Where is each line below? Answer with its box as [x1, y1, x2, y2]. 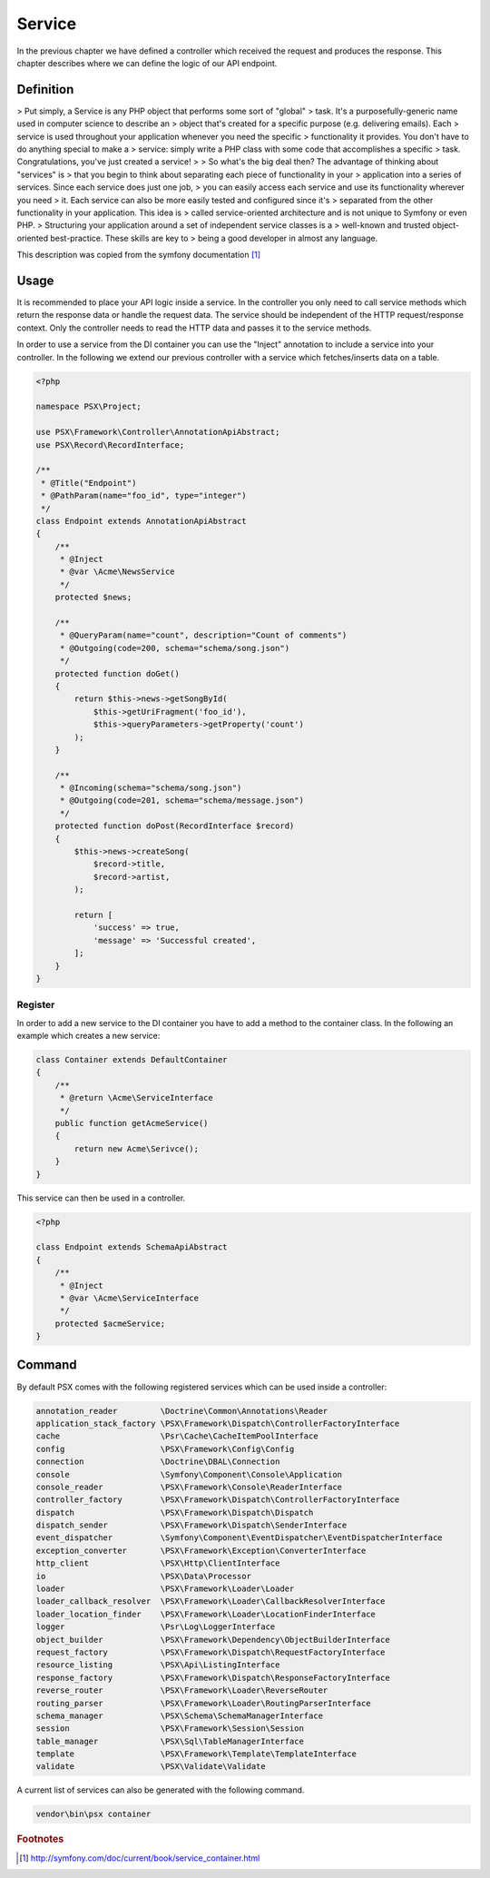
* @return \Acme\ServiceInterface [59, 1092, 213, 1103]
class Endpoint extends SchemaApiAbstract [35, 1242, 228, 1252]
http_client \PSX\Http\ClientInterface [35, 1558, 280, 1568]
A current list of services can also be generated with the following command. [16, 1784, 305, 1795]
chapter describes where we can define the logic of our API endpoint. [16, 57, 278, 68]
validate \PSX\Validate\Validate [35, 1762, 267, 1772]
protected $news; [54, 592, 132, 603]
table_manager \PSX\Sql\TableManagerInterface [35, 1735, 304, 1746]
